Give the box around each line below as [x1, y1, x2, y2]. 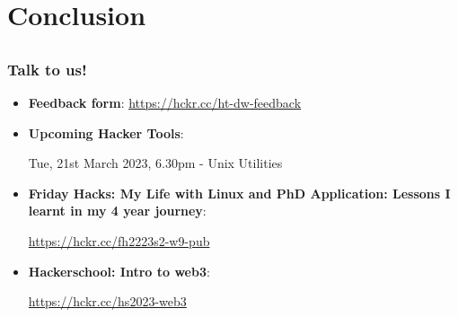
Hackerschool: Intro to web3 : [28, 261, 210, 280]
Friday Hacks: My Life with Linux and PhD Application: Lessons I [28, 183, 451, 202]
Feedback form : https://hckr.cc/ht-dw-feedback [28, 93, 302, 112]
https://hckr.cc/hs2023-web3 [28, 292, 187, 311]
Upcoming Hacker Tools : [28, 123, 184, 142]
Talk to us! [7, 57, 87, 80]
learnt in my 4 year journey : [28, 201, 207, 220]
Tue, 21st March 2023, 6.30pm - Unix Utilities [28, 154, 283, 172]
